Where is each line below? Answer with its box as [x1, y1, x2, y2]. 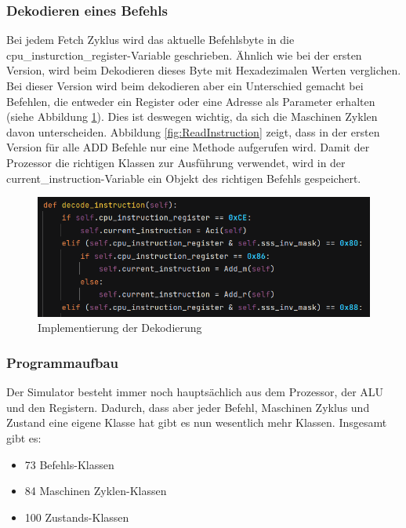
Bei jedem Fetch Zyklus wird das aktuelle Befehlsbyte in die [6, 31, 295, 48]
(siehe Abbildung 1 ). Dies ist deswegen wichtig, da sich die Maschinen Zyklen [6, 108, 378, 125]
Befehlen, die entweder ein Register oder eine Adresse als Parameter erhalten [6, 93, 375, 109]
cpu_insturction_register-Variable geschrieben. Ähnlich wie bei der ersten [6, 46, 362, 63]
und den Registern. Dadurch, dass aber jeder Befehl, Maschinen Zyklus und [6, 399, 370, 415]
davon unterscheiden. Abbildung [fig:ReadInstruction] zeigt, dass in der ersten [6, 123, 380, 140]
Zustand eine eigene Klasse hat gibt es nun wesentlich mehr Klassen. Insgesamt [6, 414, 387, 431]
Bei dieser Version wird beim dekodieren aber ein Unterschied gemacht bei [6, 78, 364, 93]
